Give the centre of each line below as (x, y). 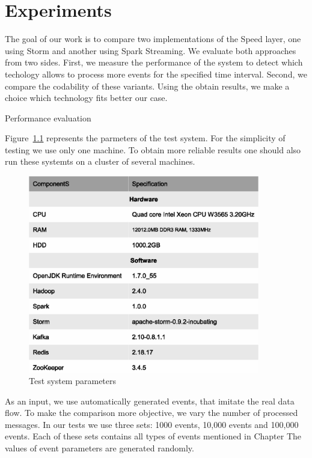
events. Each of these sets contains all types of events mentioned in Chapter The (153, 436)
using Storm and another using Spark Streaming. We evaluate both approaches (151, 50)
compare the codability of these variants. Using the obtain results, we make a (147, 86)
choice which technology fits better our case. (86, 98)
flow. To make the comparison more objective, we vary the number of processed (151, 413)
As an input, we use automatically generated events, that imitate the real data (150, 401)
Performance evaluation (48, 118)
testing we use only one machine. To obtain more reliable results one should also (153, 149)
